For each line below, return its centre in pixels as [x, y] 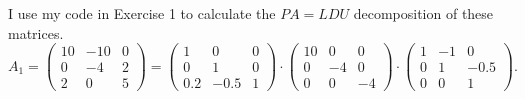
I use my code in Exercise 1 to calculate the [142, 13]
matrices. [36, 32]
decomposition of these [423, 13]
